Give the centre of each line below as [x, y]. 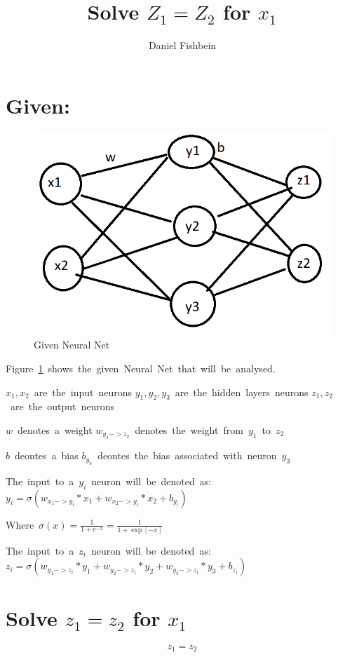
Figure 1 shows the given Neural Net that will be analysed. [141, 368]
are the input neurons [83, 392]
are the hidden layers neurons [242, 392]
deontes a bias [47, 455]
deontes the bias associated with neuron [187, 455]
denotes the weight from [189, 429]
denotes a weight [55, 429]
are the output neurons [62, 406]
